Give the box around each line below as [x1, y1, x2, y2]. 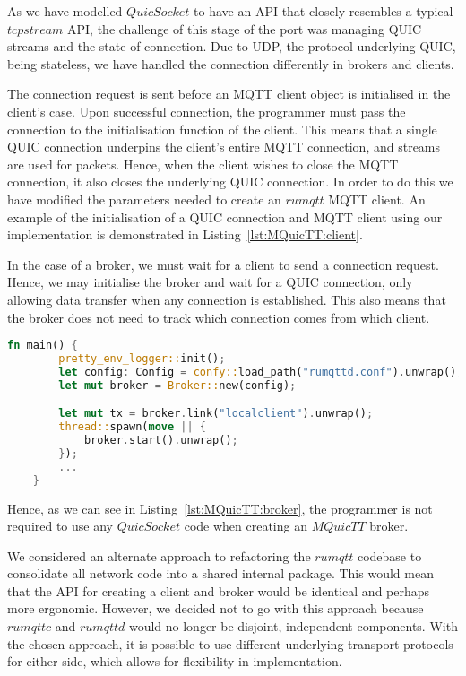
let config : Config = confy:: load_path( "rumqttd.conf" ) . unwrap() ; [58, 365, 463, 378]
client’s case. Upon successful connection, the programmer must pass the [7, 101, 406, 120]
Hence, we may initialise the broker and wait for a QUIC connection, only [7, 273, 413, 291]
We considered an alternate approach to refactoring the [7, 546, 311, 565]
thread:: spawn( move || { [58, 420, 206, 434]
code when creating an [184, 516, 307, 535]
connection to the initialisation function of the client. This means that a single [7, 119, 437, 138]
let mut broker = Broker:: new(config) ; [58, 378, 297, 392]
